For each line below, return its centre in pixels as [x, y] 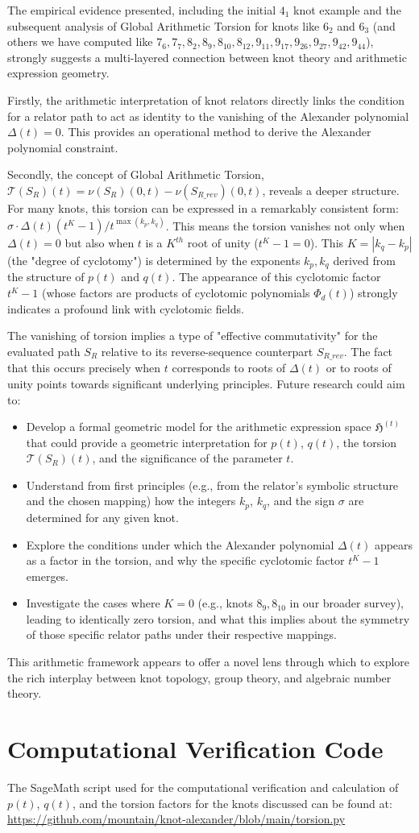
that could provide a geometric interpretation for [147, 442]
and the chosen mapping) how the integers [131, 501]
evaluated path [44, 351]
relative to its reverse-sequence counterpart [207, 351]
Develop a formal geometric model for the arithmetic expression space [199, 427]
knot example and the [347, 10]
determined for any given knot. [102, 517]
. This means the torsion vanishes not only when [285, 225]
